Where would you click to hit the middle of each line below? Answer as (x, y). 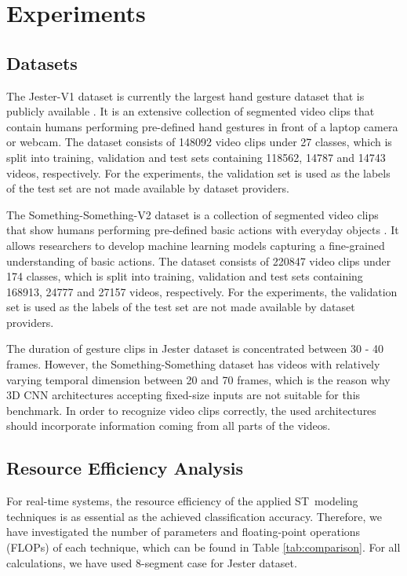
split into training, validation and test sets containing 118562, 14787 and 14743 (196, 157)
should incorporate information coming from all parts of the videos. (169, 426)
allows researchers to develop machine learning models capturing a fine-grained (196, 245)
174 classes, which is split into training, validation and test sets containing (185, 276)
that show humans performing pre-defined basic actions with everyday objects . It (203, 230)
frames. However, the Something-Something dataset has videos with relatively (193, 364)
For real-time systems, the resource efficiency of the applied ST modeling (182, 501)
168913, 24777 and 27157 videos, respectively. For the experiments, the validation (202, 291)
